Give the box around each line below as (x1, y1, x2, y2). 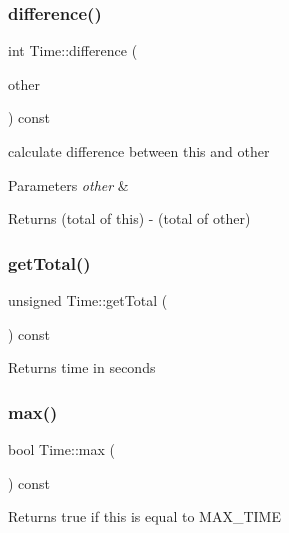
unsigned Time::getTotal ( (8, 290, 168, 310)
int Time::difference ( (8, 40, 138, 61)
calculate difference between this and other (8, 141, 270, 161)
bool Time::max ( (8, 439, 115, 459)
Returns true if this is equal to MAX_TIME (8, 506, 281, 527)
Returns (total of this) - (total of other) (8, 208, 251, 229)
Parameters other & (8, 174, 129, 195)
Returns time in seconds (8, 357, 156, 378)
